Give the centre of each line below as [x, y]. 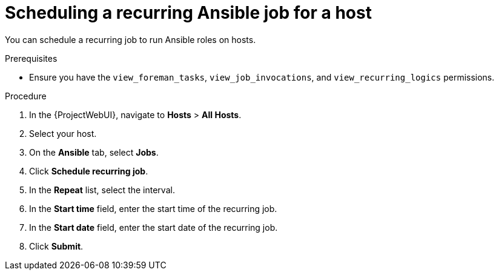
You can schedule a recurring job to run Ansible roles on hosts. [131, 39]
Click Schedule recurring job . [89, 171]
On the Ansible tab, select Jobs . [94, 152]
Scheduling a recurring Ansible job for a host [188, 13]
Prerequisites [31, 58]
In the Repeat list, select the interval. [102, 190]
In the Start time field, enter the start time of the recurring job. [153, 208]
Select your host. [63, 133]
